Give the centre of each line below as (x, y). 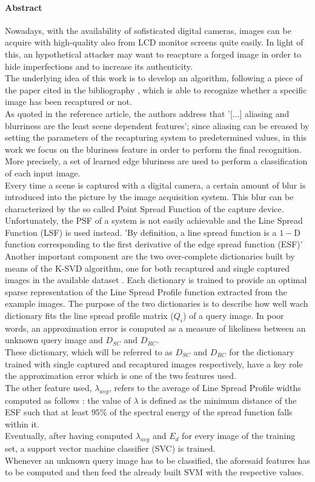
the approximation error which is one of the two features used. (121, 376)
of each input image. (43, 172)
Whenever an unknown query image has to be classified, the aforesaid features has (157, 460)
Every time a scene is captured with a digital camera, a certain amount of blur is (155, 185)
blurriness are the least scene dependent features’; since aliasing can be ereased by (157, 125)
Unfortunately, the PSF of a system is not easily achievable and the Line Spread (154, 220)
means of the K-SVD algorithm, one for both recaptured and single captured (147, 268)
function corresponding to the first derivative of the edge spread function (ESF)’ (154, 244)
